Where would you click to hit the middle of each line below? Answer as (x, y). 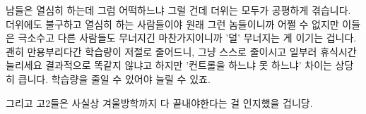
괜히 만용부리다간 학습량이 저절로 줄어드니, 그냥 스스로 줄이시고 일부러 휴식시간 (181, 51)
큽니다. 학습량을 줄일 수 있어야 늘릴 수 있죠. (114, 78)
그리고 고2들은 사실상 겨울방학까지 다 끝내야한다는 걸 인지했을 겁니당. (159, 102)
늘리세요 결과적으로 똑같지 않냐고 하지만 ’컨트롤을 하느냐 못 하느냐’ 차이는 (169, 65)
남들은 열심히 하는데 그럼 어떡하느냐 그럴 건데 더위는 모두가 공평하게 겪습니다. (178, 10)
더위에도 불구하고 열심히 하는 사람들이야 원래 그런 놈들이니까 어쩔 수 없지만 (172, 24)
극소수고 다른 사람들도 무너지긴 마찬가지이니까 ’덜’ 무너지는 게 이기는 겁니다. (187, 38)
